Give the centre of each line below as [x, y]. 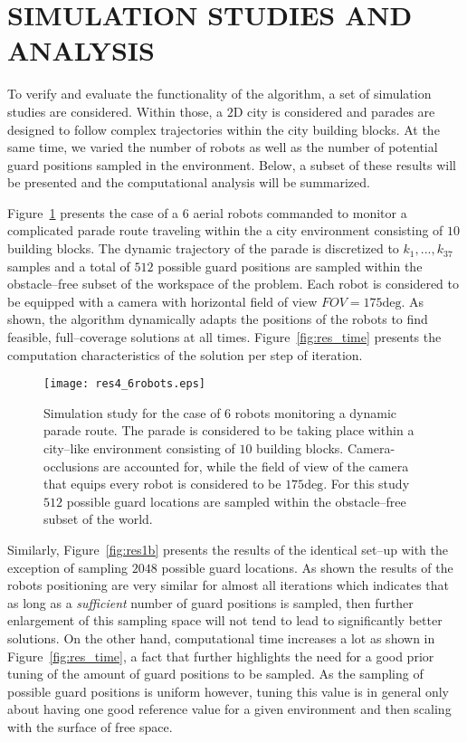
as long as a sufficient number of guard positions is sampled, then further [210, 602]
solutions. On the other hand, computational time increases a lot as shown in [221, 638]
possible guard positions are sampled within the [290, 266]
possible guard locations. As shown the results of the [307, 567]
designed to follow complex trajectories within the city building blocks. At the [224, 129]
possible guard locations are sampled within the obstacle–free [236, 501]
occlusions [71, 466]
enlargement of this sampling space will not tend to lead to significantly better [225, 620]
